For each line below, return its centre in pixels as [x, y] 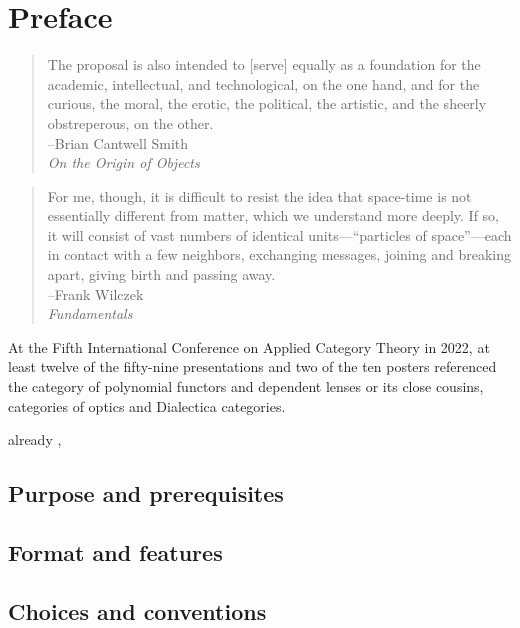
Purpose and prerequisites [146, 493]
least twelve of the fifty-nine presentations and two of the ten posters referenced [252, 366]
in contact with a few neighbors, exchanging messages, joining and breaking [279, 254]
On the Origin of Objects [123, 162]
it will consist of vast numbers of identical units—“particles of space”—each [279, 234]
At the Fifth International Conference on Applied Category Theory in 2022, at [249, 346]
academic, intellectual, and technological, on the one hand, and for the [263, 83]
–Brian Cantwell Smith [118, 142]
